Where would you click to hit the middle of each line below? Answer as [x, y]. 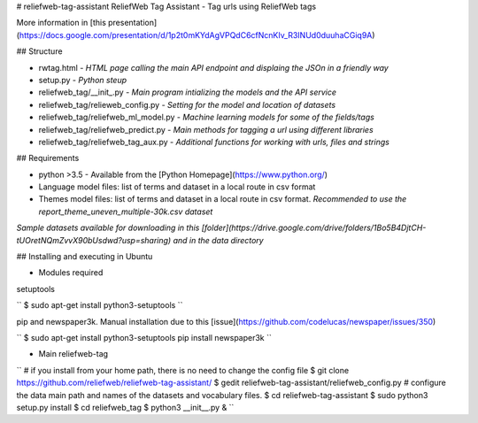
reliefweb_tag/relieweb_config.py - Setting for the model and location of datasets [187, 104]
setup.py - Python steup [83, 80]
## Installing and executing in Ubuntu [85, 257]
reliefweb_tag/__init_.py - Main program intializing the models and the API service [187, 92]
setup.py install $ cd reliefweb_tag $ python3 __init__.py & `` [125, 407]
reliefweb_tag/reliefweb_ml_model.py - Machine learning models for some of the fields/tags [207, 117]
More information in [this [61, 23]
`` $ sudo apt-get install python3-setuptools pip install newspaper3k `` [144, 337]
